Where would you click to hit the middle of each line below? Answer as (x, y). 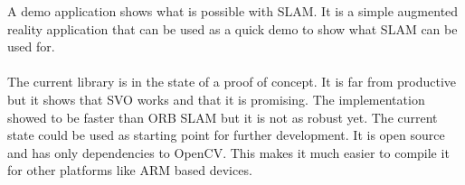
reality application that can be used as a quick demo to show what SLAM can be (232, 28)
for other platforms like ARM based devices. (130, 170)
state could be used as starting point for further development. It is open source (226, 135)
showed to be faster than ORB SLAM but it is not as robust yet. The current (223, 117)
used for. (31, 46)
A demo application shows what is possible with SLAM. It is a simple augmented (233, 11)
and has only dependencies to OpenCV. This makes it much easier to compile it (228, 152)
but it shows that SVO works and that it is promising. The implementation (216, 99)
